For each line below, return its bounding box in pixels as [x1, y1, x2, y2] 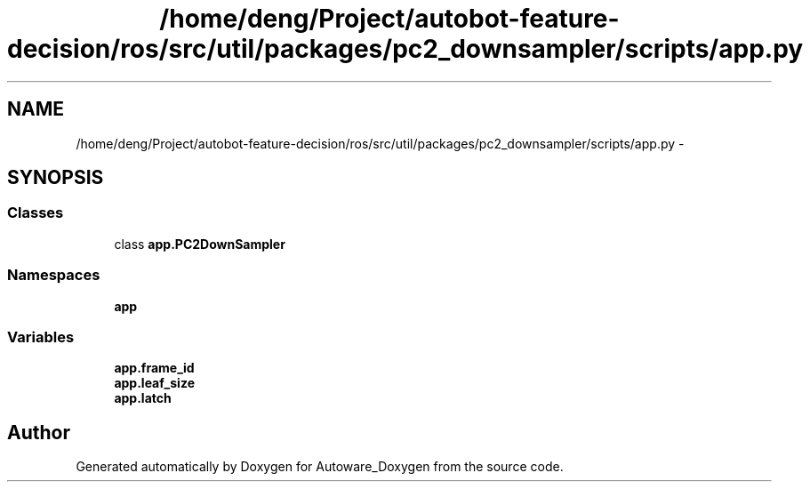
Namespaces [7, 266, 100, 285]
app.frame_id [114, 360, 195, 376]
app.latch [114, 390, 172, 406]
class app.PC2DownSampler [114, 236, 285, 252]
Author [7, 421, 70, 444]
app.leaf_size [114, 375, 195, 391]
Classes [7, 204, 64, 222]
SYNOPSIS [7, 166, 104, 189]
